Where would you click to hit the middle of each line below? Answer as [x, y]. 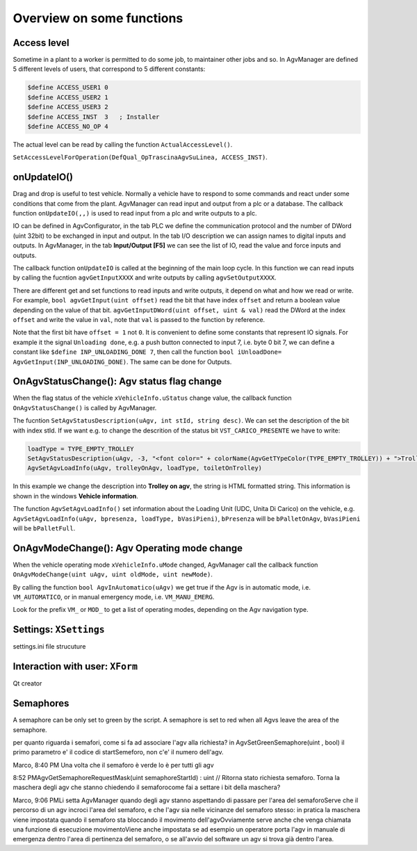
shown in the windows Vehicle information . [76, 496]
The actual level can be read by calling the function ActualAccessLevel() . [123, 144]
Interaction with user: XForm [75, 666]
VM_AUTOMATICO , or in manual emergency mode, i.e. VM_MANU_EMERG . [114, 597]
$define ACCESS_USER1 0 [68, 88]
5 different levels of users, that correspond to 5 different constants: [109, 69]
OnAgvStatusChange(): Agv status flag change [117, 381]
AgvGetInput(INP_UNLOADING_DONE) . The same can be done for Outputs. [122, 362]
